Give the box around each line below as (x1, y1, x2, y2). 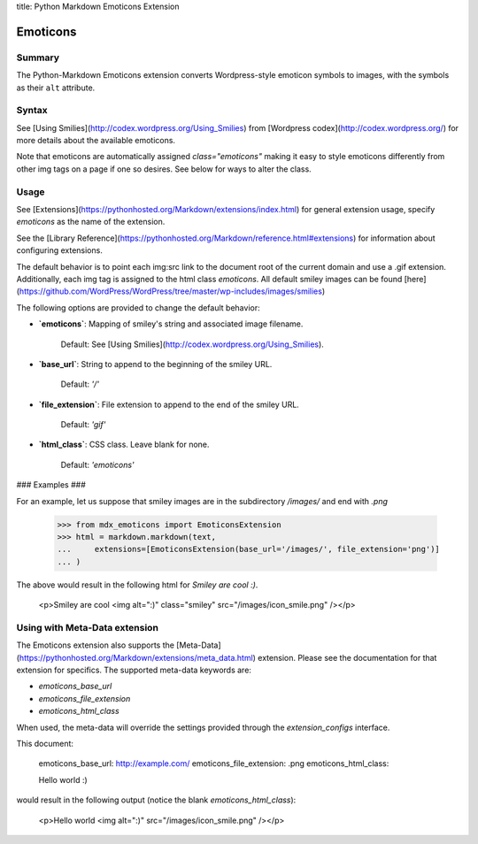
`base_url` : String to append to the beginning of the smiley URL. (38, 358, 273, 369)
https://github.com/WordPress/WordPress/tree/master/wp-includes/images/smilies (19, 286, 323, 296)
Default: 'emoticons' (60, 459, 135, 470)
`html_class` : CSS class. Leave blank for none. (38, 439, 210, 450)
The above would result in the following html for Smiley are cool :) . (16, 579, 258, 590)
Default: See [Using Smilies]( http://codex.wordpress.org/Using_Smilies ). (60, 339, 325, 349)
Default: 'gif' (60, 419, 106, 430)
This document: (16, 739, 74, 749)
